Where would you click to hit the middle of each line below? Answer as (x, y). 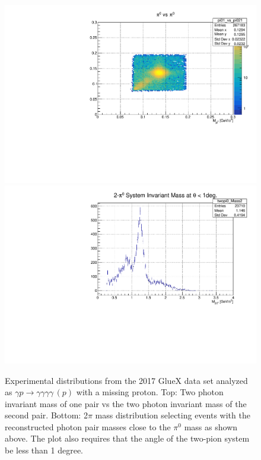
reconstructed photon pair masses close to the (88, 426)
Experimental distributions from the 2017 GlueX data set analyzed (126, 380)
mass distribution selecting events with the (173, 415)
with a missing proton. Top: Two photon (150, 392)
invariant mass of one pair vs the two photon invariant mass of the (126, 403)
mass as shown (211, 426)
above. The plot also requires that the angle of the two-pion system (127, 438)
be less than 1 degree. (44, 450)
